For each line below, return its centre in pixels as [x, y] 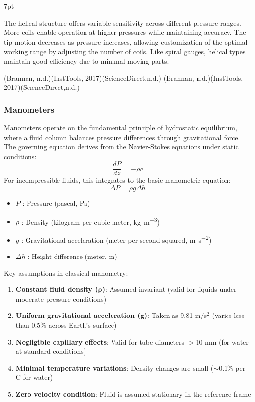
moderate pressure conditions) [61, 299]
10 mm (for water [222, 341]
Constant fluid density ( [57, 289]
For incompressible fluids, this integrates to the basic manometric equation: [117, 180]
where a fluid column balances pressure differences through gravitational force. [122, 137]
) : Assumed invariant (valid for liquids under [169, 289]
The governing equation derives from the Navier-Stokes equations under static [121, 147]
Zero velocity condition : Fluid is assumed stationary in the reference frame [133, 394]
